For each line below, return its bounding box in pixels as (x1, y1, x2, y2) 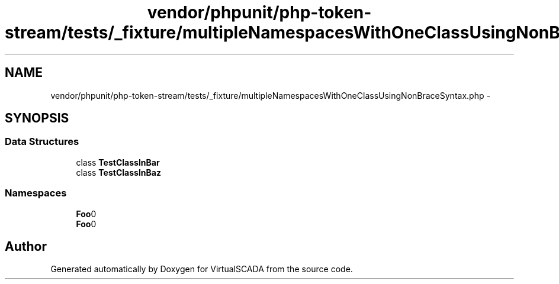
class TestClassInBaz (76, 167, 161, 177)
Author (5, 238, 47, 254)
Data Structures (5, 135, 79, 148)
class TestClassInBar (76, 157, 160, 167)
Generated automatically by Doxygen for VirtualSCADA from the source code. (50, 264, 353, 275)
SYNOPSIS (5, 111, 69, 126)
